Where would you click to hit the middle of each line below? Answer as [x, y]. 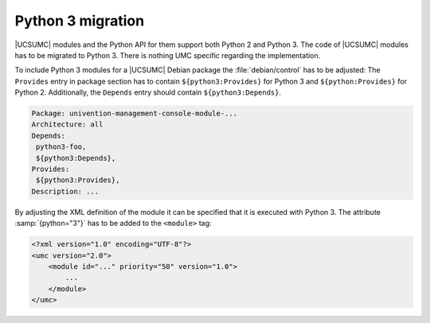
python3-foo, [61, 147]
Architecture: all [67, 125]
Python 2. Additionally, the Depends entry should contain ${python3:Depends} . [148, 92]
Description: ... [65, 191]
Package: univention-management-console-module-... [135, 114]
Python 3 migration [80, 21]
